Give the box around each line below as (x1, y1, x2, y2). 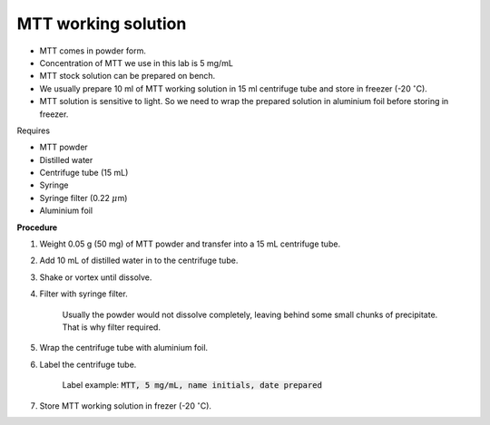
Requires (16, 125, 50, 136)
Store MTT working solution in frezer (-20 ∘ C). (39, 399, 212, 411)
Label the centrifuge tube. (39, 359, 137, 370)
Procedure (16, 222, 58, 233)
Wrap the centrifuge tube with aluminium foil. (39, 343, 209, 353)
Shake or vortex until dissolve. (39, 272, 152, 283)
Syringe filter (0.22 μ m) (39, 192, 128, 203)
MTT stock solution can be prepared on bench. (39, 71, 216, 82)
